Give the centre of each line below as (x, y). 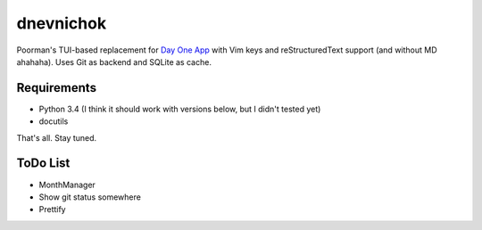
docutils (54, 121)
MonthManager (67, 185)
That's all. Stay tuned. (57, 137)
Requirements (57, 88)
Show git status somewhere (90, 197)
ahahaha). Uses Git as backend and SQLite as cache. (114, 62)
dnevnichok (62, 23)
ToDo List (43, 164)
